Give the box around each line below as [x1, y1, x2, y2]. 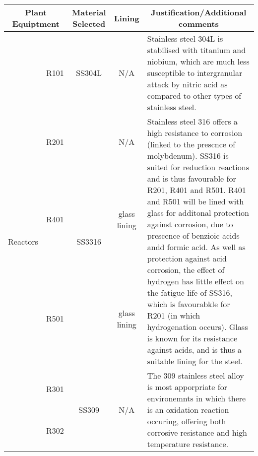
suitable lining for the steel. [147, 355, 243, 367]
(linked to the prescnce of [147, 138, 236, 150]
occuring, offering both [147, 415, 226, 427]
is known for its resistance [147, 332, 238, 344]
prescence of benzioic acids [147, 230, 240, 241]
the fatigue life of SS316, [147, 287, 232, 298]
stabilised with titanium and [147, 44, 246, 56]
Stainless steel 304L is [147, 33, 223, 44]
